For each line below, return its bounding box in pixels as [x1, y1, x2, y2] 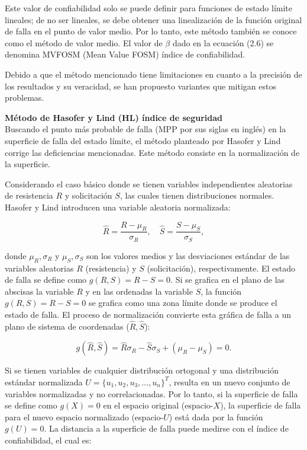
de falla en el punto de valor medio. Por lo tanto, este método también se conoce [5, 25, 297, 37]
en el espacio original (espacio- [103, 399, 214, 411]
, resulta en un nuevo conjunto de [169, 375, 290, 388]
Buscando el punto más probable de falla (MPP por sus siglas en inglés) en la [5, 123, 286, 135]
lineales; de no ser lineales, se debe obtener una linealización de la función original [5, 13, 302, 25]
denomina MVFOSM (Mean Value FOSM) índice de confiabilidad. [5, 48, 245, 60]
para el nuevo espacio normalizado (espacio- [5, 410, 164, 423]
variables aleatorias [5, 261, 74, 274]
